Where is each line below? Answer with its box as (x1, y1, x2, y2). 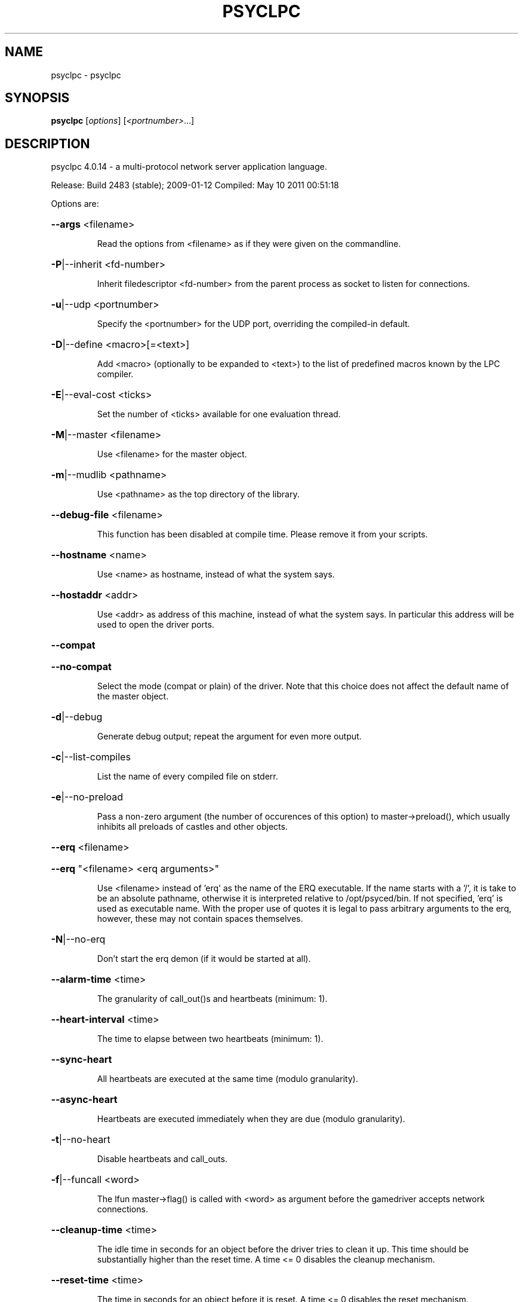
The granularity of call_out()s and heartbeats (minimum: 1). (97, 994, 328, 1004)
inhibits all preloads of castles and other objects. (97, 821, 288, 832)
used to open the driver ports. (97, 619, 214, 630)
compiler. (97, 369, 134, 380)
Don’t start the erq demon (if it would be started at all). (97, 953, 311, 964)
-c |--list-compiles (51, 751, 131, 763)
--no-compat (51, 661, 112, 673)
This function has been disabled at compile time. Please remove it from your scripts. (97, 529, 428, 540)
